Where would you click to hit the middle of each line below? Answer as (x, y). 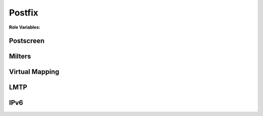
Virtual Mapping (34, 72)
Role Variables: (25, 27)
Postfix (24, 13)
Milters (20, 57)
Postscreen (27, 41)
